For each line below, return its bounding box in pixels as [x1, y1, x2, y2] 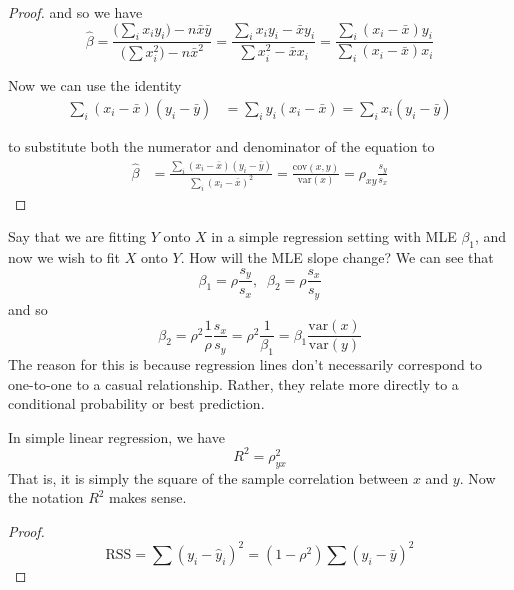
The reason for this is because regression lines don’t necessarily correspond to [8, 354, 482, 374]
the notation [8, 487, 84, 508]
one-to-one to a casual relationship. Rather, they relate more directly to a [8, 373, 459, 394]
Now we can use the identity [8, 75, 182, 96]
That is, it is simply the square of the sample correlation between [8, 467, 409, 488]
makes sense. [109, 487, 187, 508]
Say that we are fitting [8, 226, 147, 247]
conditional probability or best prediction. [8, 393, 265, 414]
